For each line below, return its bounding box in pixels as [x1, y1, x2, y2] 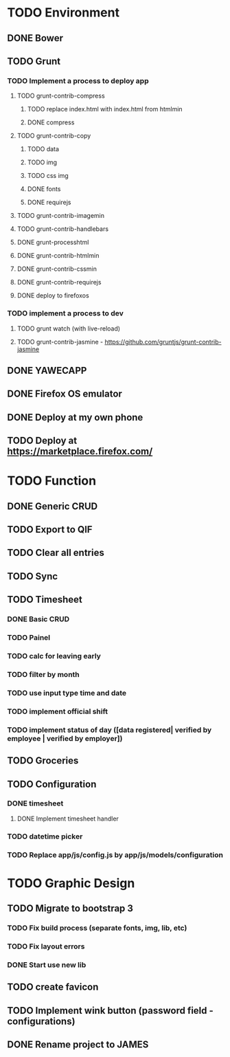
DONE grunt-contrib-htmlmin [16, 252, 100, 260]
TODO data [27, 145, 60, 153]
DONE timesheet [7, 799, 64, 808]
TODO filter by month [7, 669, 80, 679]
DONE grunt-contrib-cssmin [16, 265, 97, 273]
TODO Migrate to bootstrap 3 [7, 902, 134, 915]
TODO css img [27, 172, 69, 180]
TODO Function [7, 473, 97, 489]
